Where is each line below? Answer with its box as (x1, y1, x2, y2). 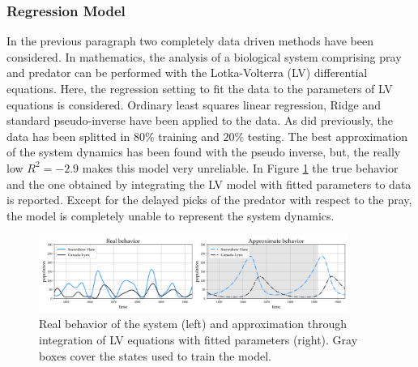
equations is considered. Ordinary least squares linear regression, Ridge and (6, 96, 381, 113)
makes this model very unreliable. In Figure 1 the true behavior (82, 159, 399, 176)
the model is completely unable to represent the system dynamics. (6, 207, 335, 224)
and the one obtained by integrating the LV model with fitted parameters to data (6, 175, 412, 192)
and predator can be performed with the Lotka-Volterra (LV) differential (6, 64, 368, 81)
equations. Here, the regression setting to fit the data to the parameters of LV (6, 80, 393, 96)
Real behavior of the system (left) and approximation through (39, 315, 348, 332)
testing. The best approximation (247, 127, 408, 144)
